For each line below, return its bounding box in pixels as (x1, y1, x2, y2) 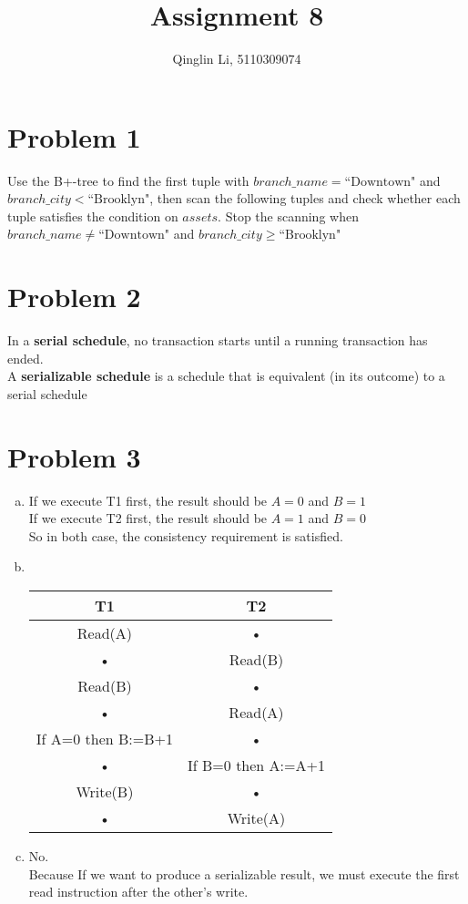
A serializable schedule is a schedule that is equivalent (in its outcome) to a (7, 366, 445, 385)
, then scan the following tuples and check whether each (149, 189, 461, 208)
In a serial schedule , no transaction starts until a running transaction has (7, 331, 428, 350)
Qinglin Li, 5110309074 (172, 49, 301, 68)
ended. (7, 348, 44, 367)
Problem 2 (7, 278, 141, 315)
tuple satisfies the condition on (7, 206, 178, 225)
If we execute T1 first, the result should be (28, 490, 268, 509)
